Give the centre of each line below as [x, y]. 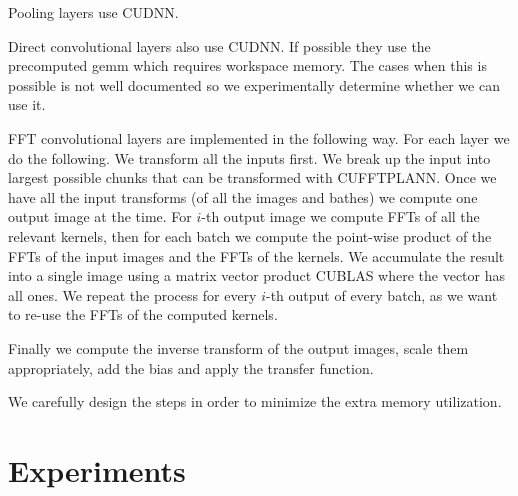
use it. [27, 104]
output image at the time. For [100, 216]
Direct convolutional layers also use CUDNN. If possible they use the [219, 45]
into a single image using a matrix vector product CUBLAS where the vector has [256, 275]
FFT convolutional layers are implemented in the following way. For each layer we [259, 137]
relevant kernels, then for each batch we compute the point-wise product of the [250, 235]
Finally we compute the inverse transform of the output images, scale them [238, 347]
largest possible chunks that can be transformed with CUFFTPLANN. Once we [252, 177]
